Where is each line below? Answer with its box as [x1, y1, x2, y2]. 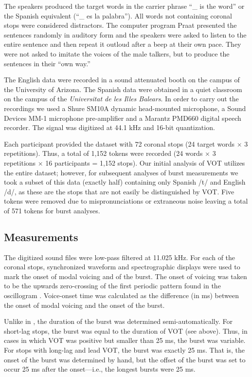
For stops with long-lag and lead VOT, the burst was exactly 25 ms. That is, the [4, 345, 245, 355]
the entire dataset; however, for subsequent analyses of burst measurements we [4, 167, 238, 177]
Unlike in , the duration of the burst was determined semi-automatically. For [4, 316, 233, 326]
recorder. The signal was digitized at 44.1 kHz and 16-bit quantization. [4, 122, 215, 132]
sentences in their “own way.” [4, 58, 90, 68]
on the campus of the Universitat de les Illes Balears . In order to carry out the [4, 94, 239, 104]
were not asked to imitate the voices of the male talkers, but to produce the [4, 48, 230, 58]
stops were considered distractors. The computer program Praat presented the [4, 20, 237, 30]
